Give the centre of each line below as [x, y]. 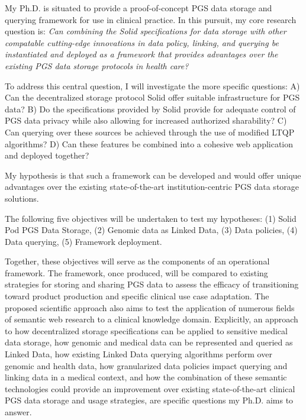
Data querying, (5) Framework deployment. [83, 241]
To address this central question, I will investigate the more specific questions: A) [152, 85]
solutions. [22, 198]
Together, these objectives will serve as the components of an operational [137, 261]
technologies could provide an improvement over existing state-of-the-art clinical [150, 388]
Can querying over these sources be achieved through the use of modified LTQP [150, 132]
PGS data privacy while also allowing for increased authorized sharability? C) [146, 120]
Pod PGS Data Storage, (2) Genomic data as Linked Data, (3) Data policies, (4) [151, 230]
